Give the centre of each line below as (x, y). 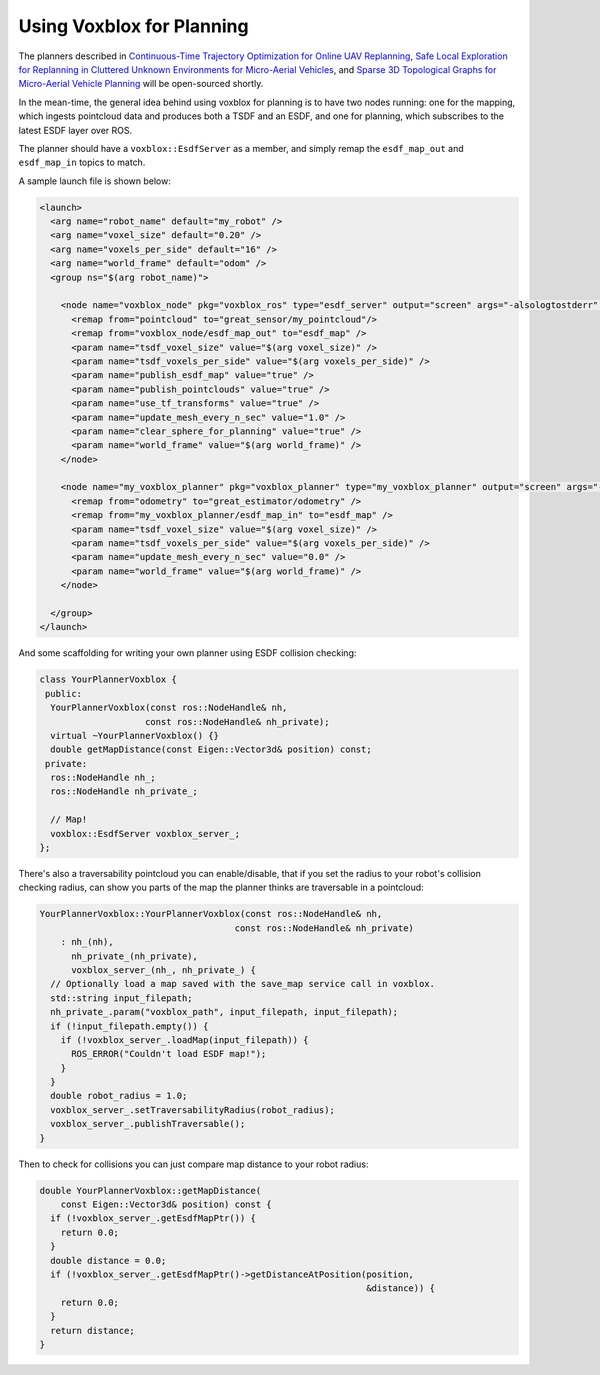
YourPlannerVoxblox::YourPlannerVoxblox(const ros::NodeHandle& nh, (211, 914)
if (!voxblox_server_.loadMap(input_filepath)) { (184, 1039)
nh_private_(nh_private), (135, 956)
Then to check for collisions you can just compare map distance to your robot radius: (193, 1164)
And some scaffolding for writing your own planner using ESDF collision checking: (187, 653)
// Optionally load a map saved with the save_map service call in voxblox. (242, 984)
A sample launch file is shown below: (95, 181)
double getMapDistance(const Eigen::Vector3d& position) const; (211, 749)
